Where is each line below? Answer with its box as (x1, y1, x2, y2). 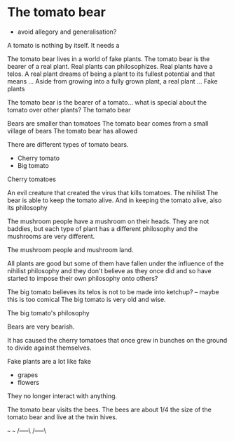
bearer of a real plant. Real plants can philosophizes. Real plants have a (7, 62, 213, 70)
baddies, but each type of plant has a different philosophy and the (7, 224, 198, 232)
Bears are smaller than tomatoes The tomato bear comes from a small (7, 119, 209, 127)
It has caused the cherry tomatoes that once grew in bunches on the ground (7, 336, 228, 344)
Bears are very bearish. (7, 322, 75, 331)
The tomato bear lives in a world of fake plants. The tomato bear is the (7, 54, 210, 63)
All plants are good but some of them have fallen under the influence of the (7, 259, 224, 268)
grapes (17, 370, 39, 379)
